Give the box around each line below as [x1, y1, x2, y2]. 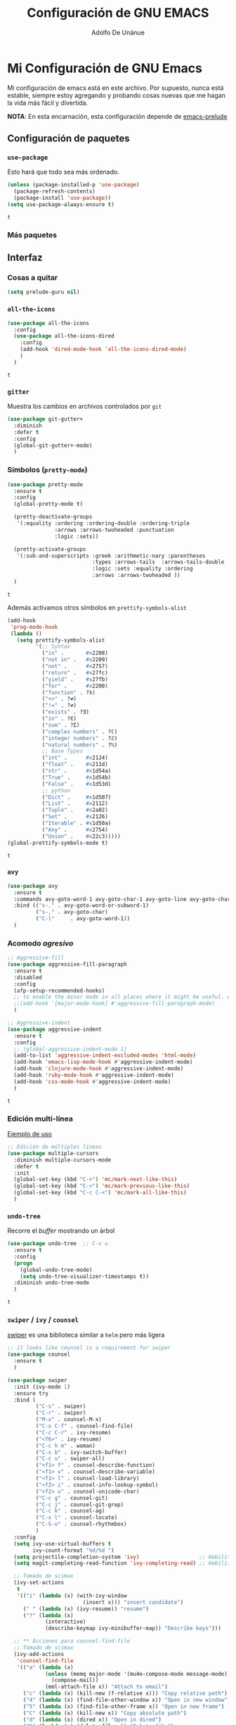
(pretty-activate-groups [13, 545, 86, 553]
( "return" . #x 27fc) [41, 669, 109, 676]
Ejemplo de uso [7, 1130, 53, 1138]
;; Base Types [41, 748, 83, 755]
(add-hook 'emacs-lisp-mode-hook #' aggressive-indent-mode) [13, 1059, 193, 1066]
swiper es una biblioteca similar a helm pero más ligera [7, 1331, 165, 1339]
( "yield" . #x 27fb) [41, 675, 109, 683]
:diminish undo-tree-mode [13, 1279, 90, 1287]
